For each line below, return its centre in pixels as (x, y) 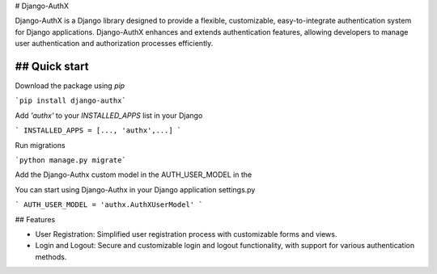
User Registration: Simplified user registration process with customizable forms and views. (186, 234)
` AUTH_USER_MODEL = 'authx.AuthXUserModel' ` (109, 205)
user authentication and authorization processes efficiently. (114, 44)
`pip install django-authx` (71, 101)
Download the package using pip (70, 86)
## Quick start (52, 66)
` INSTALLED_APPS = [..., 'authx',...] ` (98, 131)
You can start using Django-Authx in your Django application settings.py (135, 189)
